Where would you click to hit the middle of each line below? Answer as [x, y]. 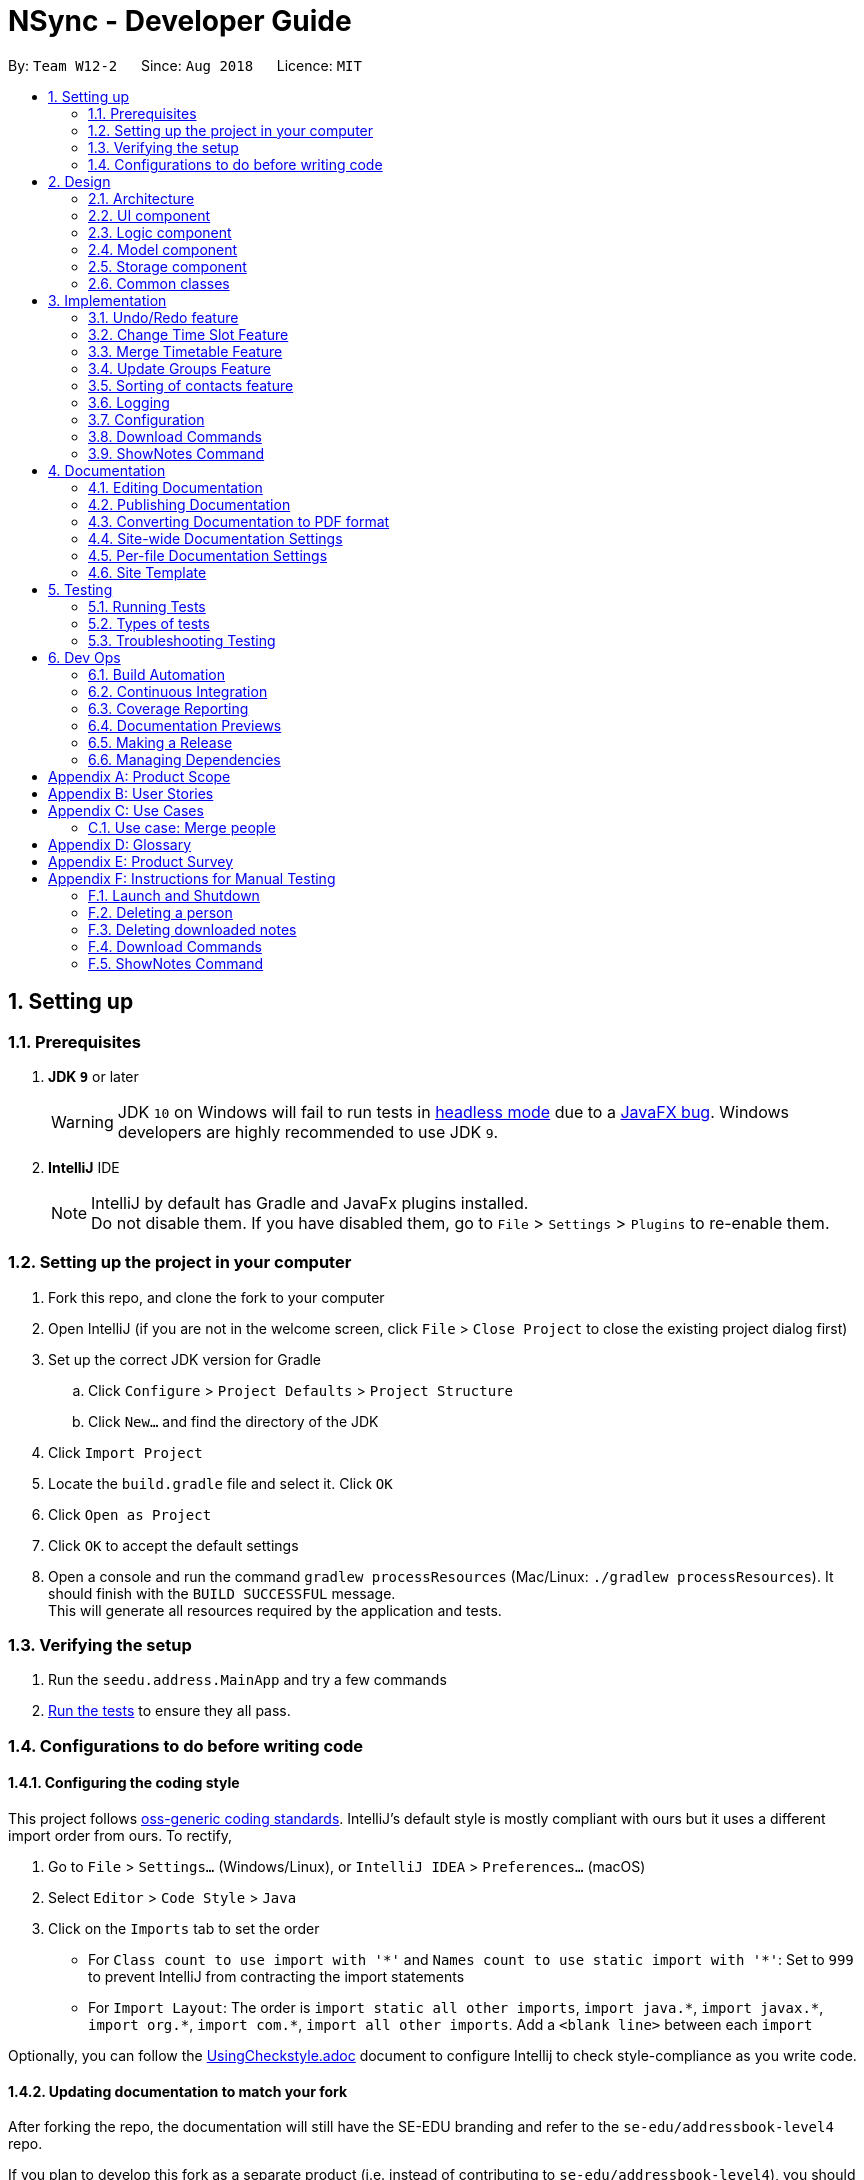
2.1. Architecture [141, 198]
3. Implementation [107, 300]
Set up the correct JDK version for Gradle [184, 1359]
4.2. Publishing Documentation [189, 504]
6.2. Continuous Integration [178, 691]
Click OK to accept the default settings [173, 1545]
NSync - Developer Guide [180, 21]
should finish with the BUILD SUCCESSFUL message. [222, 1593]
